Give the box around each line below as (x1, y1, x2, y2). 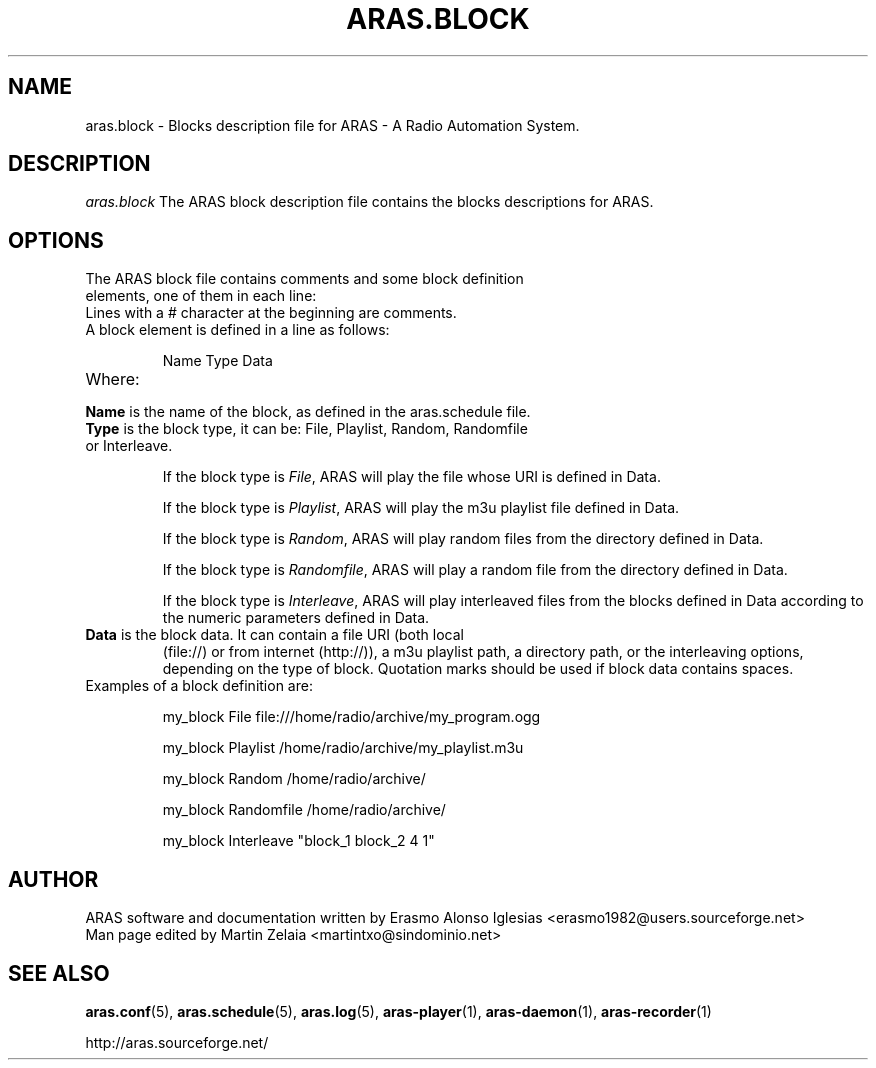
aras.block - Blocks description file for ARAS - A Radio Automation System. (85, 116, 580, 134)
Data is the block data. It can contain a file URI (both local (85, 626, 464, 644)
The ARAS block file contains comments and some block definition (85, 270, 524, 288)
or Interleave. (85, 437, 173, 455)
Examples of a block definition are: (85, 677, 313, 695)
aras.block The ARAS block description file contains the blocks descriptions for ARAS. (85, 193, 654, 211)
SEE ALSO (8, 960, 110, 986)
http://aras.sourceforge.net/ (85, 1033, 269, 1051)
